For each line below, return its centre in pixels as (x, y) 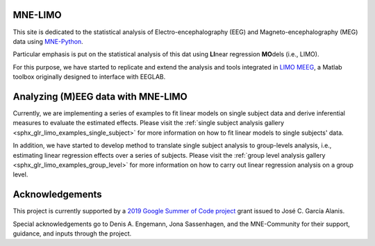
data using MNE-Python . (48, 41)
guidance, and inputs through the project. (72, 233)
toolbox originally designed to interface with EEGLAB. (89, 77)
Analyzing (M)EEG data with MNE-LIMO (100, 96)
